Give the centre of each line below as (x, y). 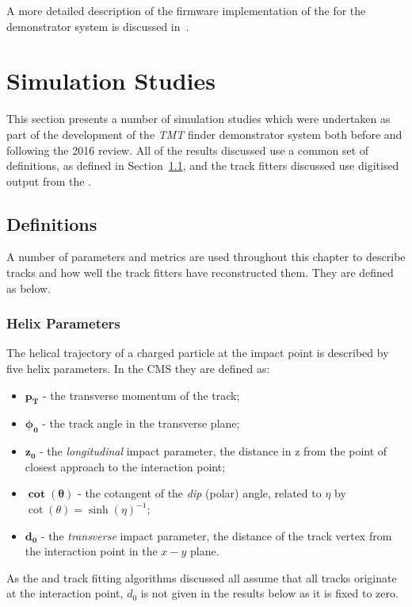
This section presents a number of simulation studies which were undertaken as (198, 119)
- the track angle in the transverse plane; (141, 423)
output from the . (49, 181)
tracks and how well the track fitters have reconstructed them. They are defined (200, 273)
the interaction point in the (91, 551)
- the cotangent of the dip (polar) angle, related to (200, 493)
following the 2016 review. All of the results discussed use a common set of (188, 150)
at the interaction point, (65, 593)
